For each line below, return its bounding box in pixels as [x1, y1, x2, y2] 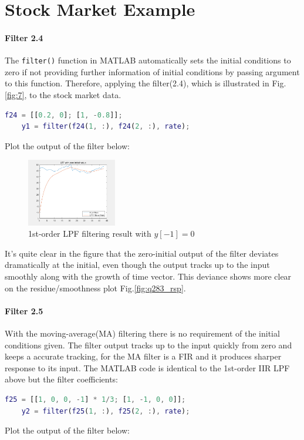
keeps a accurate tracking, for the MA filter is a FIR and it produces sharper [5, 350, 282, 362]
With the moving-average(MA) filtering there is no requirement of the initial [5, 327, 280, 340]
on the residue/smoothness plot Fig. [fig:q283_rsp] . [5, 281, 186, 294]
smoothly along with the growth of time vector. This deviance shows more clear [5, 270, 292, 283]
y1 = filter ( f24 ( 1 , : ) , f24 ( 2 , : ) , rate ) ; [21, 122, 190, 131]
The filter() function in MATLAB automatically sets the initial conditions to [5, 54, 291, 66]
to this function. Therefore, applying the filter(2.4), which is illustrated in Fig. [5, 77, 286, 89]
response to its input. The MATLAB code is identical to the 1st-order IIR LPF [5, 361, 290, 374]
